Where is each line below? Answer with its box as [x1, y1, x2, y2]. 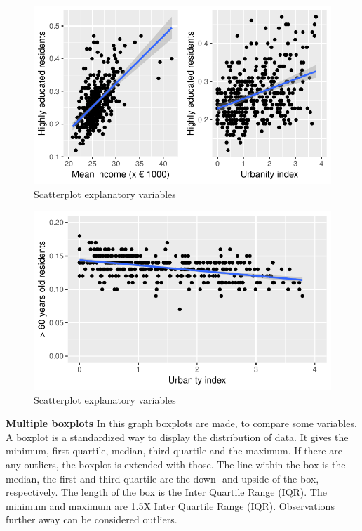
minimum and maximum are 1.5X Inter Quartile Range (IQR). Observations [6, 498, 335, 513]
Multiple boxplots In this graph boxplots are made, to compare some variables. [6, 416, 357, 431]
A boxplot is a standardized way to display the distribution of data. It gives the [6, 429, 349, 444]
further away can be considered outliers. [6, 512, 177, 527]
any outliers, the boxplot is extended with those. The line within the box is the [6, 457, 346, 471]
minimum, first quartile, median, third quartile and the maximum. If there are [6, 443, 342, 458]
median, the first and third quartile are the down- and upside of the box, [6, 471, 319, 485]
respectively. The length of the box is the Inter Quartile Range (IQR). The [6, 485, 327, 499]
